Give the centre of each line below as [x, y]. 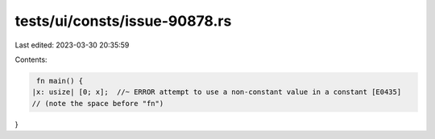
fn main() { [60, 81]
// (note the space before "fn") [98, 103]
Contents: [31, 59]
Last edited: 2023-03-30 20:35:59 [72, 45]
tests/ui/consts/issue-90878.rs [123, 21]
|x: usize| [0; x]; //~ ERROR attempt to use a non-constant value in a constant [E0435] [217, 92]
